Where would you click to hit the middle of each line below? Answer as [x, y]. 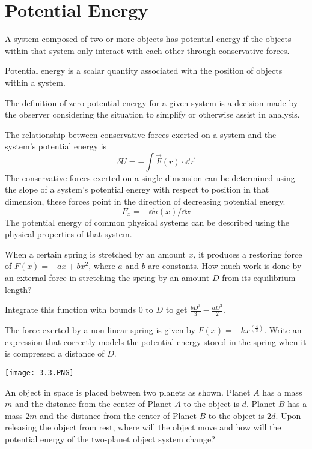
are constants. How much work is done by [225, 266]
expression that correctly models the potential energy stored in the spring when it [156, 341]
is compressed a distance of [55, 353]
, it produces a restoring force [248, 254]
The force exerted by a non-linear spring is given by [100, 330]
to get [176, 309]
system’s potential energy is [56, 146]
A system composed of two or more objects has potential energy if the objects [148, 39]
